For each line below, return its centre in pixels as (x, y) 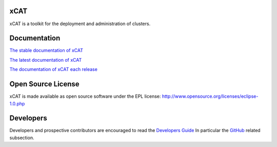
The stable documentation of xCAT (46, 50)
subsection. (22, 137)
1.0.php (17, 103)
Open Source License (44, 84)
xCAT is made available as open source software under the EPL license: (85, 96)
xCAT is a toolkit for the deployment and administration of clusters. (80, 24)
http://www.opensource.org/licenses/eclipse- (210, 96)
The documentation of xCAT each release (53, 69)
